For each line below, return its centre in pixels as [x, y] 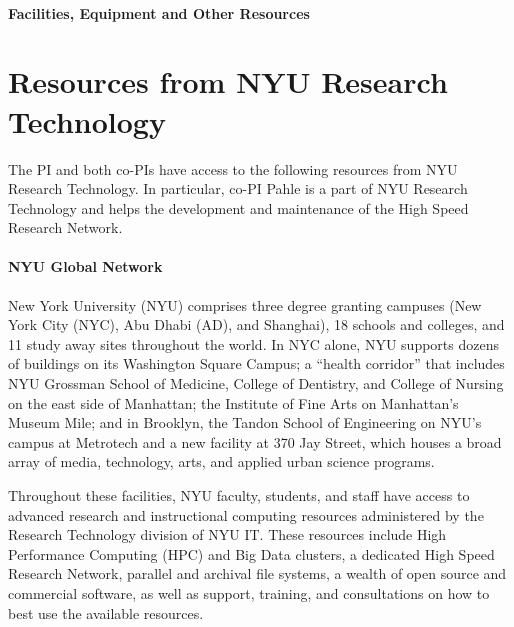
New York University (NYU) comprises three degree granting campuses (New [245, 304]
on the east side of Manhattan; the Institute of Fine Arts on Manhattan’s [233, 402]
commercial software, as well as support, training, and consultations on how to [249, 592]
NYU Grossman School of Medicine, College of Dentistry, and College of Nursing [256, 383]
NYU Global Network [85, 266]
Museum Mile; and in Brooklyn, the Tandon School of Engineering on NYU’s [245, 422]
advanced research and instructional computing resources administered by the [246, 514]
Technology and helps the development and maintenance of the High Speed [238, 207]
